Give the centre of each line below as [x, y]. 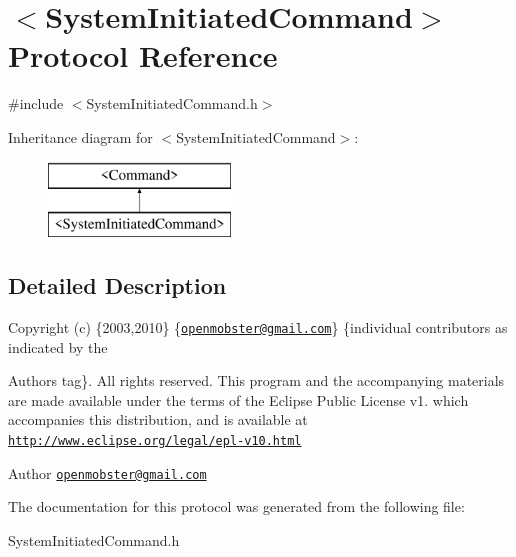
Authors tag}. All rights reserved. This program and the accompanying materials [256, 380]
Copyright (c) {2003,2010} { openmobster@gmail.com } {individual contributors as [258, 326]
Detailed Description [117, 285]
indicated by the [58, 346]
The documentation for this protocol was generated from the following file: [236, 506]
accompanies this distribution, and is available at [158, 419]
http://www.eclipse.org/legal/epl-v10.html [155, 440]
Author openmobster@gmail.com [107, 472]
